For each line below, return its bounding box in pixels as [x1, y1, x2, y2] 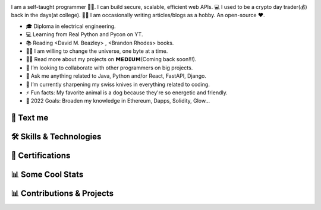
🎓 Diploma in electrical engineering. [26, 23, 116, 30]
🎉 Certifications [11, 151, 71, 161]
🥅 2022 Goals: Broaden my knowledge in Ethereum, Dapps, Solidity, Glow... [26, 97, 210, 104]
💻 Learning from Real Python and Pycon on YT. [26, 31, 143, 38]
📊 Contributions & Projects [11, 189, 114, 199]
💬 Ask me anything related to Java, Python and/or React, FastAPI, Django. [26, 72, 206, 79]
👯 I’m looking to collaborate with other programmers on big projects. [26, 64, 193, 71]
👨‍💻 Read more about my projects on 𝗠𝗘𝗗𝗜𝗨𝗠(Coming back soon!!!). [26, 56, 197, 63]
